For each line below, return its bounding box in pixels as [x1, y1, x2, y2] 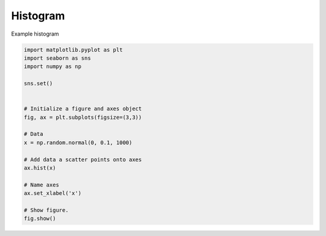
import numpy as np [24, 63, 81, 70]
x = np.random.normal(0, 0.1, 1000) [24, 139, 133, 146]
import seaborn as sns [24, 54, 91, 62]
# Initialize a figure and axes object [24, 106, 142, 112]
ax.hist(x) [24, 165, 56, 171]
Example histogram [11, 30, 60, 37]
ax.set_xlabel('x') [24, 190, 81, 197]
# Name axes [24, 181, 60, 188]
